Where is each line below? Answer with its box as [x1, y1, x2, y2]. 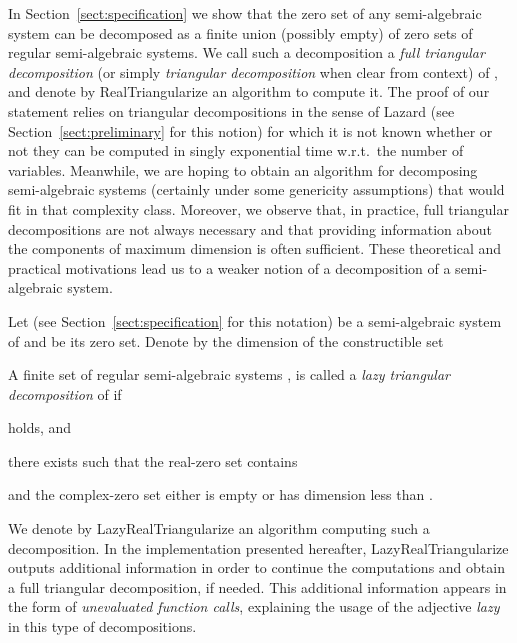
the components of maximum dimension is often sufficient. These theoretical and [8, 238, 502, 259]
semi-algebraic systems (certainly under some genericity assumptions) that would [8, 179, 505, 200]
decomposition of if [8, 383, 122, 404]
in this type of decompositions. [8, 616, 197, 637]
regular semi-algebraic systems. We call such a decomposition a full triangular [8, 42, 485, 63]
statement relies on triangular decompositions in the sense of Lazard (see [8, 100, 455, 121]
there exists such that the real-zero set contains [8, 450, 298, 471]
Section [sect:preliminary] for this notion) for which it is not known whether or [8, 120, 493, 141]
